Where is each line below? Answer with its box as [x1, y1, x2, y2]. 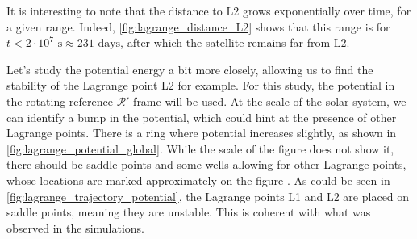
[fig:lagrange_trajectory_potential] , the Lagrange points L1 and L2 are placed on [6, 187, 410, 204]
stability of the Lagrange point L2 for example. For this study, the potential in [6, 77, 395, 94]
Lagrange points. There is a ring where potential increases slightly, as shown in [6, 124, 397, 141]
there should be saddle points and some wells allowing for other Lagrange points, [6, 156, 407, 173]
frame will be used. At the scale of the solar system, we [133, 92, 407, 109]
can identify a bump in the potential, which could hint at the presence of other [6, 108, 397, 125]
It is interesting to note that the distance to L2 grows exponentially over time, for [6, 2, 411, 19]
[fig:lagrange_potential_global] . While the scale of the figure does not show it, [6, 140, 394, 157]
